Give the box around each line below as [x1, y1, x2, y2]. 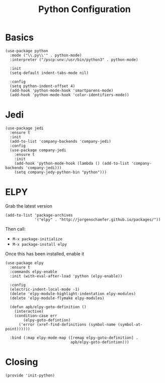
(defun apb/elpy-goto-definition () [10, 304, 87, 310]
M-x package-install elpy [12, 242, 67, 247]
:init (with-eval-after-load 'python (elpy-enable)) [10, 273, 123, 278]
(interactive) [14, 309, 44, 314]
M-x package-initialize [12, 236, 63, 242]
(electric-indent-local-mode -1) [10, 286, 80, 292]
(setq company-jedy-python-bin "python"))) [14, 169, 107, 174]
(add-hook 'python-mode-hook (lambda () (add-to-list [14, 161, 129, 166]
